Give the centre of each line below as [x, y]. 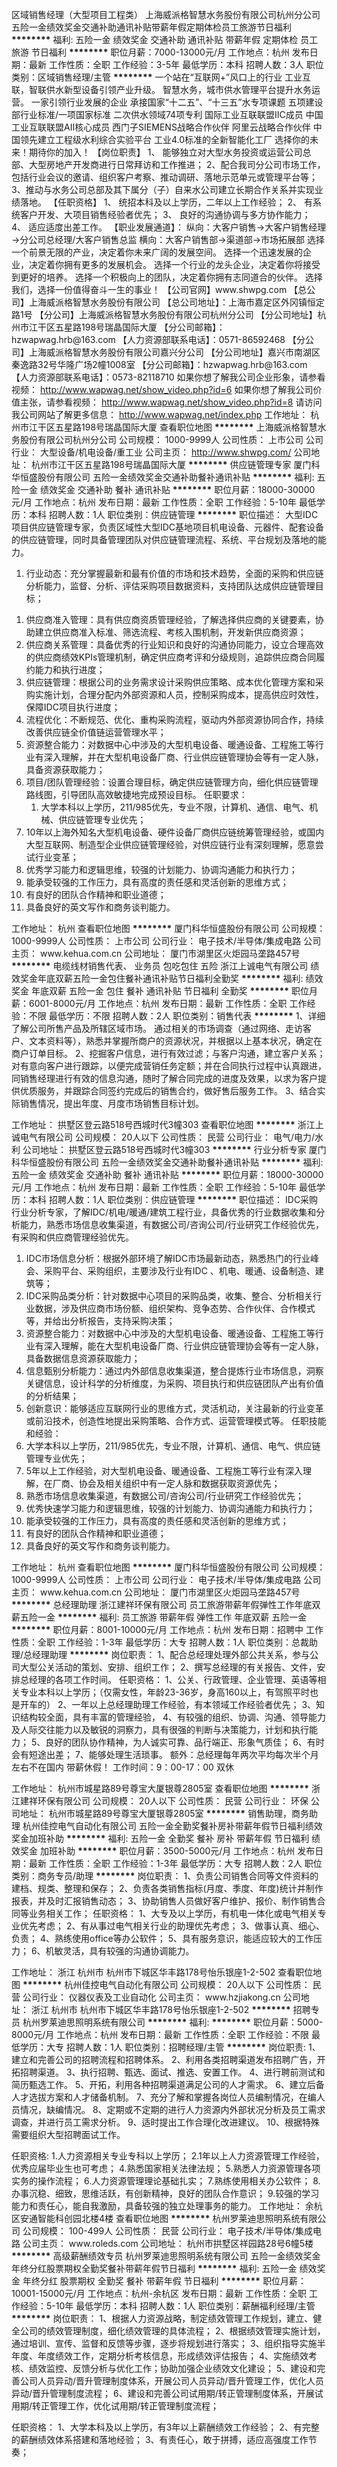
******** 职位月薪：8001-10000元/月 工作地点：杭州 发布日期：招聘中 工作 [167, 1629]
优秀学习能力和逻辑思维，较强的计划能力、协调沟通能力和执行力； [161, 869]
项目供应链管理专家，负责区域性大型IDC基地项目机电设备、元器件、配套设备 [168, 527]
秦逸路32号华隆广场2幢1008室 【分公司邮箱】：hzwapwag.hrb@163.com [159, 364]
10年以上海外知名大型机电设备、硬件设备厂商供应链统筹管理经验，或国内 [175, 832]
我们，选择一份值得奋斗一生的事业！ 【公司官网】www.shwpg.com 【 [155, 289]
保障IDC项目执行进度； [73, 707]
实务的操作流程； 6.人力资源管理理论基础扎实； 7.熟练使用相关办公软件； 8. [166, 2181]
